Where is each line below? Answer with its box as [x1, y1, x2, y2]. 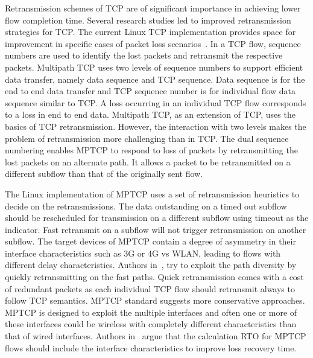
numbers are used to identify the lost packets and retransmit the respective [5, 49, 283, 62]
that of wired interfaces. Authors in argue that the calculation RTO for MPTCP [5, 330, 306, 342]
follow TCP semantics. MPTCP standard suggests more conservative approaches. [5, 294, 305, 307]
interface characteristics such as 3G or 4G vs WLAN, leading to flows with [5, 246, 281, 259]
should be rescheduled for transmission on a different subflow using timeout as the [5, 211, 309, 224]
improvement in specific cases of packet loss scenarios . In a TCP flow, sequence [5, 37, 301, 50]
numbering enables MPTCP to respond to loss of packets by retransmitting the [5, 144, 298, 156]
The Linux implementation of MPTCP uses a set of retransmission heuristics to [5, 187, 300, 200]
